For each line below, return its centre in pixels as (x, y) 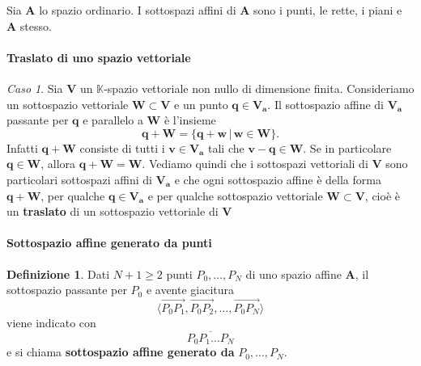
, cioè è (382, 195)
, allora (58, 164)
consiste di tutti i (122, 147)
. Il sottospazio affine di (325, 104)
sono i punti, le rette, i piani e (328, 10)
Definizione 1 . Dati (58, 273)
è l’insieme (190, 120)
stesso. (36, 25)
